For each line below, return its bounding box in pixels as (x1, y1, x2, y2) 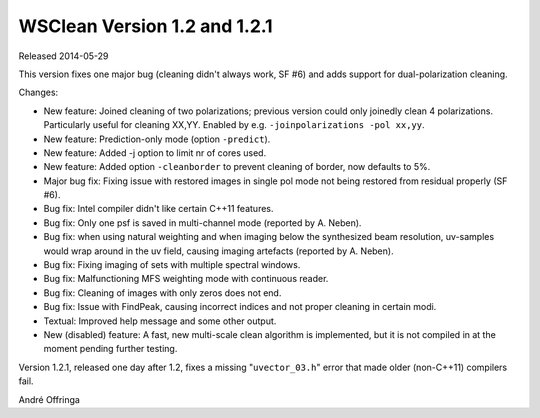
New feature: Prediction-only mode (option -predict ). (43, 133, 271, 145)
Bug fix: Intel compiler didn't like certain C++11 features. (43, 203, 274, 215)
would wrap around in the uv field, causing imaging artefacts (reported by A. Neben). (43, 245, 394, 257)
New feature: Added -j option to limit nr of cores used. (43, 146, 267, 159)
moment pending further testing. (43, 343, 178, 355)
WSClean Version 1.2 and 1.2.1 (18, 15, 274, 37)
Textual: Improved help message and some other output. (43, 315, 277, 327)
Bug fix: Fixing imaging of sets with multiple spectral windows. (43, 259, 301, 271)
